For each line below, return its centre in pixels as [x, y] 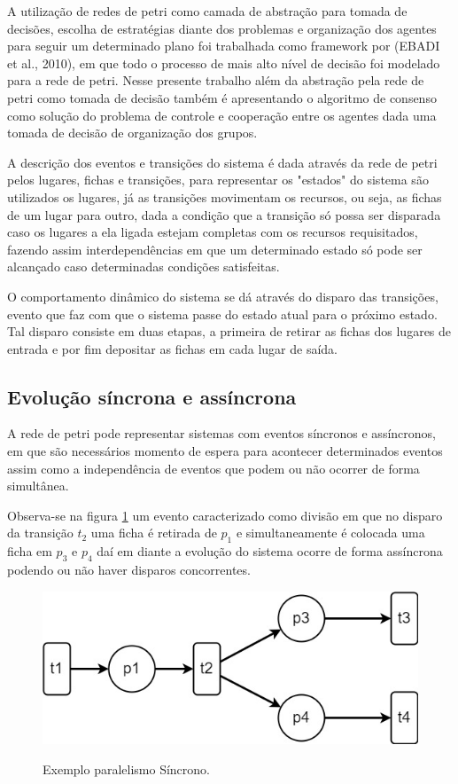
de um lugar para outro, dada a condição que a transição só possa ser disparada [224, 214]
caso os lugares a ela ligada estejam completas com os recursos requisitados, [213, 232]
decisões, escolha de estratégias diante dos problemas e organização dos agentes [222, 28]
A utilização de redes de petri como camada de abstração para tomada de [207, 11]
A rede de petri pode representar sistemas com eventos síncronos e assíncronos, [221, 433]
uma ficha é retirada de [154, 533]
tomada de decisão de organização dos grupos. [132, 133]
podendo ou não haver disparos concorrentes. [129, 570]
